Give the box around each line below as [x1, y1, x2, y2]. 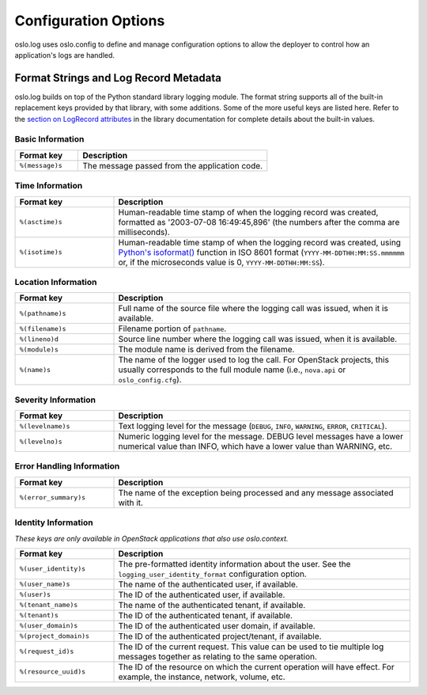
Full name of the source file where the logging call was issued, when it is [118, 303, 389, 314]
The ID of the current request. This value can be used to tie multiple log [118, 641, 384, 652]
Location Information [14, 276, 97, 287]
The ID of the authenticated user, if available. [118, 589, 285, 600]
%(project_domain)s [19, 632, 90, 640]
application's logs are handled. [14, 50, 115, 59]
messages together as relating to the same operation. [118, 651, 318, 662]
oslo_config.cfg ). [118, 374, 182, 385]
